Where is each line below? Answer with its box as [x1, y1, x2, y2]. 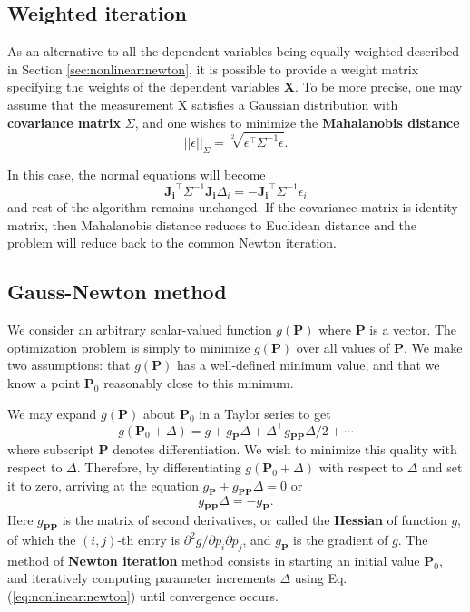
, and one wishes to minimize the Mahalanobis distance [134, 112, 460, 131]
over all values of [296, 337, 390, 356]
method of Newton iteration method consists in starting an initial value [7, 550, 420, 569]
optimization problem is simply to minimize [7, 337, 250, 356]
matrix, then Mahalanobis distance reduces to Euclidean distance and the [7, 215, 416, 234]
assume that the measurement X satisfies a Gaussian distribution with [7, 94, 398, 113]
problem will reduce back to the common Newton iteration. [7, 233, 337, 252]
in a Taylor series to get [199, 403, 331, 423]
